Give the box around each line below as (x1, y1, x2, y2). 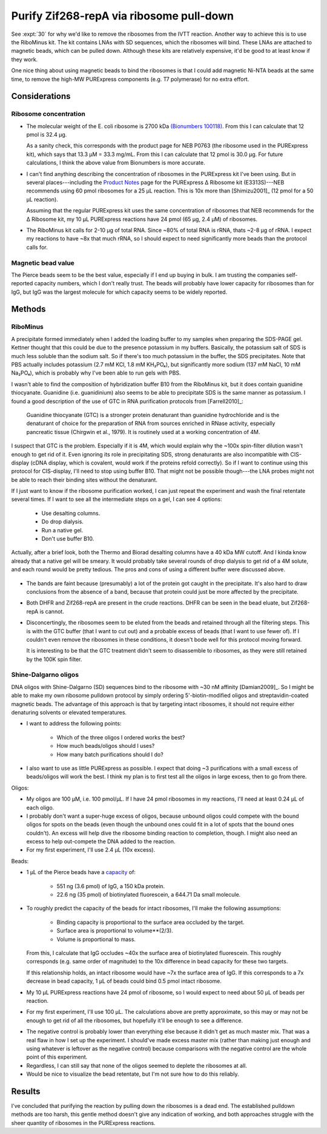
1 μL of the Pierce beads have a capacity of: (26, 869, 136, 876)
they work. (11, 55, 38, 63)
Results (11, 1086, 41, 1096)
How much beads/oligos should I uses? (56, 742, 155, 750)
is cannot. (39, 608, 65, 615)
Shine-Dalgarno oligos (11, 671, 79, 679)
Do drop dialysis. (41, 518, 84, 525)
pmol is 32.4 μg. (26, 131, 67, 138)
